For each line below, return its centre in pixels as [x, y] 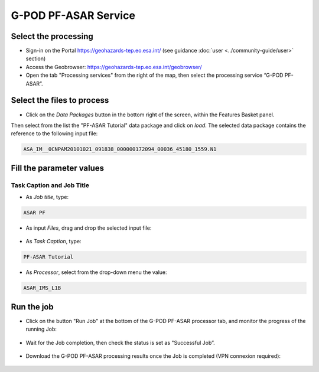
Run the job [32, 307]
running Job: [41, 329]
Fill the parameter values [58, 168]
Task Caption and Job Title [50, 185]
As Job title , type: [47, 197]
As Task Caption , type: [54, 242]
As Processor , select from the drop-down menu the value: [97, 272]
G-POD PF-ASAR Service [73, 15]
